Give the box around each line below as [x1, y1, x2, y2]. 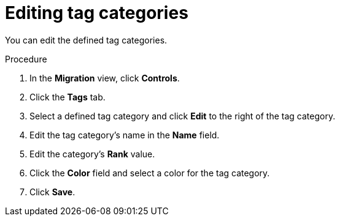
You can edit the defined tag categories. [5, 34, 168, 45]
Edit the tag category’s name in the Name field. [29, 129, 220, 140]
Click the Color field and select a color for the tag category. [29, 167, 270, 178]
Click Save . [29, 186, 75, 197]
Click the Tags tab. [29, 91, 106, 102]
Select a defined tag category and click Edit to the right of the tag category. [29, 110, 336, 121]
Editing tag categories [5, 2, 188, 23]
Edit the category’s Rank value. [29, 148, 155, 159]
